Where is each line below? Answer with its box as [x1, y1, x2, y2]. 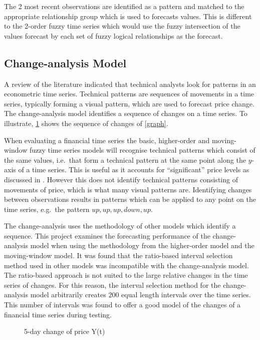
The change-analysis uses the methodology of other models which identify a [4, 220, 236, 231]
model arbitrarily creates [30, 289, 106, 300]
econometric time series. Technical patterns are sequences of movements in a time [4, 88, 254, 99]
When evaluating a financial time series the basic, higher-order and [4, 135, 210, 145]
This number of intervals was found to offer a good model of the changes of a [4, 299, 241, 310]
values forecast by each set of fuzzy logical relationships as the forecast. [4, 30, 223, 41]
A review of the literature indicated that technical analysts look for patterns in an [4, 78, 256, 89]
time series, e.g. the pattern [4, 203, 90, 214]
